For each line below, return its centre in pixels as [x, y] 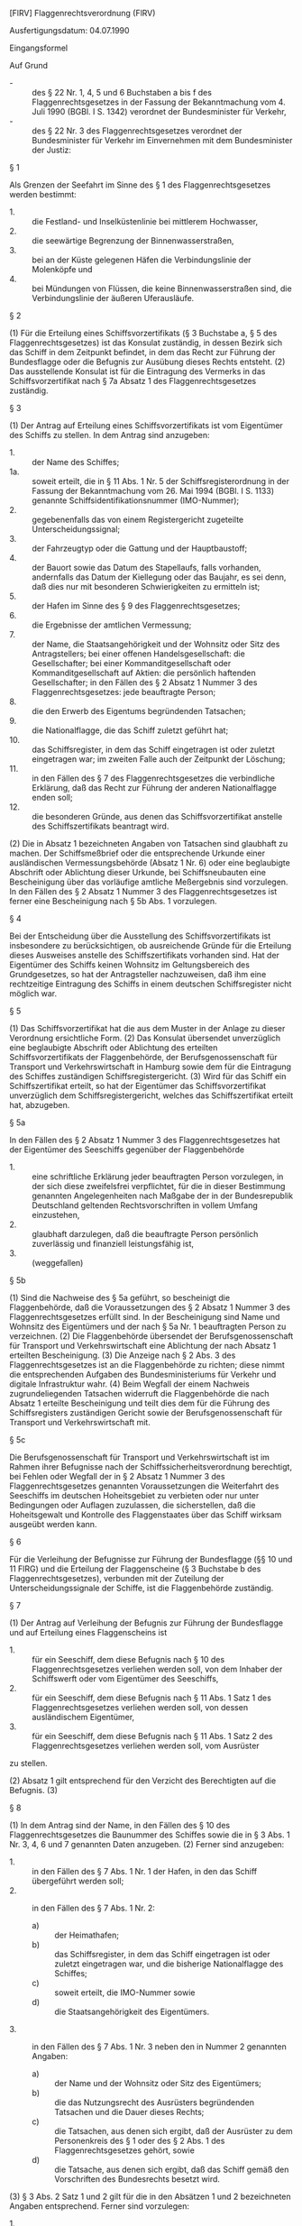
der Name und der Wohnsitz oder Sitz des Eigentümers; [158, 2083]
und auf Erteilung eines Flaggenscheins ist [88, 1632]
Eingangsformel [39, 48]
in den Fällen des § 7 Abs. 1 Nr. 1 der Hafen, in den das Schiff [145, 1871]
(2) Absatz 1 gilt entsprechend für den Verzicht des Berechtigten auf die [143, 1781]
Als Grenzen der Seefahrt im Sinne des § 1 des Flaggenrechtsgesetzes [140, 185]
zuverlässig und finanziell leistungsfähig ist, [113, 1244]
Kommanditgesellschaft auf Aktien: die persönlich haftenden [144, 673]
